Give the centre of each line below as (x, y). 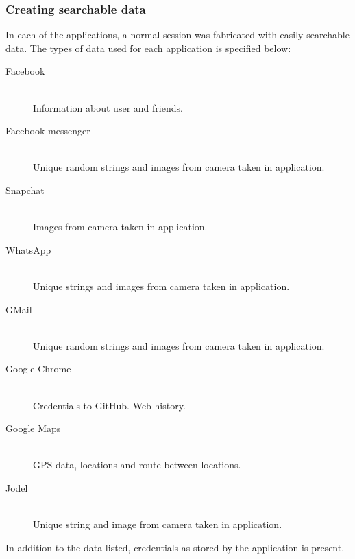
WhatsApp (28, 249)
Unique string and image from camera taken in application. (158, 524)
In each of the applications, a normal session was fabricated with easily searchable (177, 35)
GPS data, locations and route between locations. (137, 465)
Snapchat (25, 190)
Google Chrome (38, 369)
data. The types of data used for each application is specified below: (148, 48)
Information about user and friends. (108, 107)
